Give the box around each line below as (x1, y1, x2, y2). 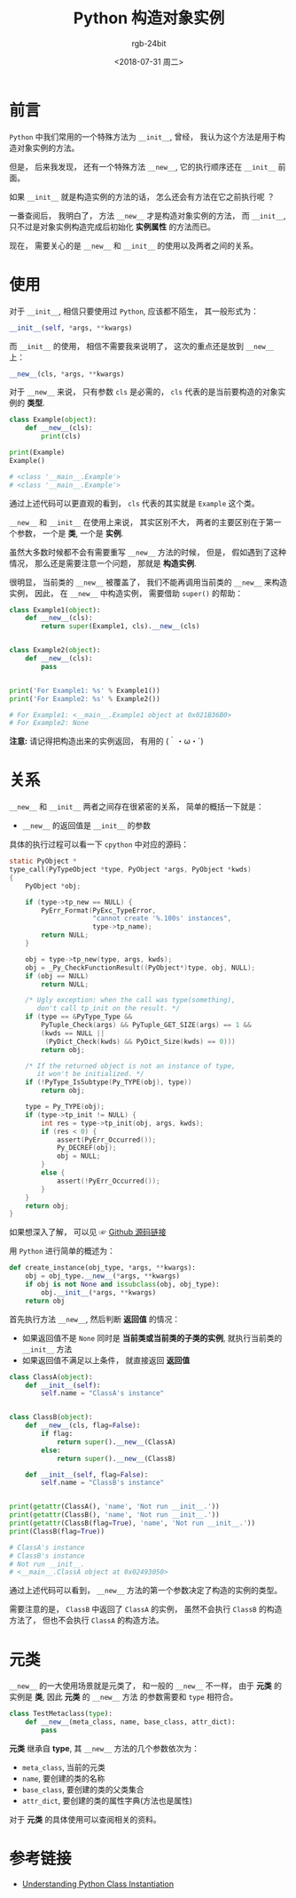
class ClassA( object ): (9, 1372, 93, 1382)
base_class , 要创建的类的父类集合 (21, 1783, 144, 1795)
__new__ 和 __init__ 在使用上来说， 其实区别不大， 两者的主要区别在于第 (9, 516, 275, 527)
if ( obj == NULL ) (25, 971, 90, 980)
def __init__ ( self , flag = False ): (25, 1470, 149, 1479)
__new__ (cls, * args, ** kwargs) (9, 370, 125, 379)
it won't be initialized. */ (36, 1070, 144, 1079)
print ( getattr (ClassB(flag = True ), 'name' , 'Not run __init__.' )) (9, 1519, 255, 1528)
